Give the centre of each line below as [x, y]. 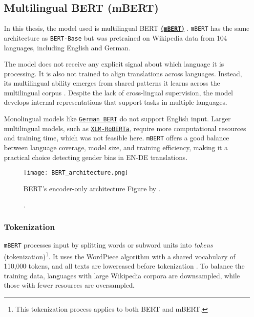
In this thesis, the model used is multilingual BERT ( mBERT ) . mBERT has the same [127, 28]
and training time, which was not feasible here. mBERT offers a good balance [116, 138]
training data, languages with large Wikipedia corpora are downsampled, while [122, 275]
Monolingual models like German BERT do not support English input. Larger [117, 119]
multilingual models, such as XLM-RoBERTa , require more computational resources [125, 128]
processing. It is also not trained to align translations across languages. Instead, [123, 73]
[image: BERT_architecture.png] [76, 173]
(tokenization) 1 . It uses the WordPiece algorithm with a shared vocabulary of [120, 255]
